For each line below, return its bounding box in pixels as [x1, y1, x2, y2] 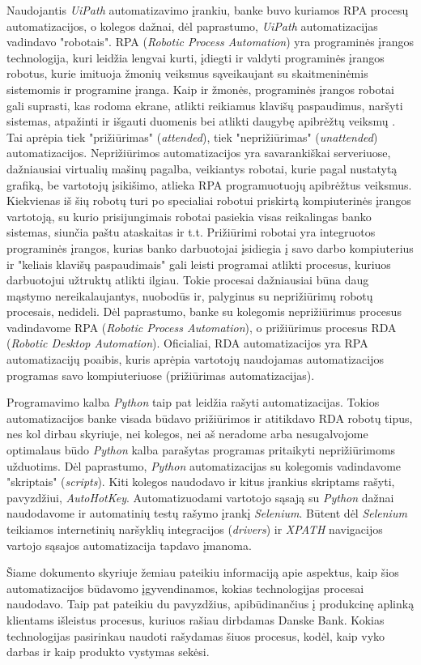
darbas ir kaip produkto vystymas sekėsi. [6, 643, 210, 660]
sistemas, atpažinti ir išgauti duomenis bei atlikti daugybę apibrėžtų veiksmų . [6, 113, 396, 130]
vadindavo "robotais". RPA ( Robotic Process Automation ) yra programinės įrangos [6, 33, 415, 50]
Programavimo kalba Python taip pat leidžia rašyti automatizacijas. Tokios [6, 394, 380, 411]
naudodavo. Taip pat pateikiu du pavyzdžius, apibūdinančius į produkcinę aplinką [6, 595, 415, 612]
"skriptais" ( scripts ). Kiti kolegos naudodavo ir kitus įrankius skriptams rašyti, [6, 473, 395, 490]
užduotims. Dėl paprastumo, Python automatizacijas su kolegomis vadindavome [6, 457, 402, 474]
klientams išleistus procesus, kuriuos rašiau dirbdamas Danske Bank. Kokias [6, 611, 385, 628]
